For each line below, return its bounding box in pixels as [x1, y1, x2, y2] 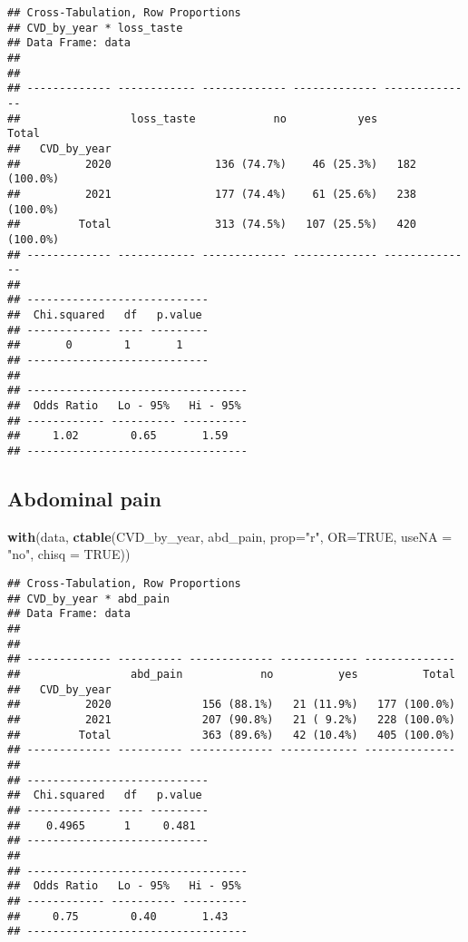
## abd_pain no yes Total [7, 668, 455, 682]
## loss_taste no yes [7, 112, 378, 125]
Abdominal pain [7, 485, 161, 513]
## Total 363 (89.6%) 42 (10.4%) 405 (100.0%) [7, 728, 455, 741]
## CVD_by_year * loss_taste [7, 21, 183, 34]
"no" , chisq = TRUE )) [7, 545, 131, 564]
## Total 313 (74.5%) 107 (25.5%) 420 [7, 218, 417, 231]
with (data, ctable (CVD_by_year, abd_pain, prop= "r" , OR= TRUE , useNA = [7, 526, 453, 545]
